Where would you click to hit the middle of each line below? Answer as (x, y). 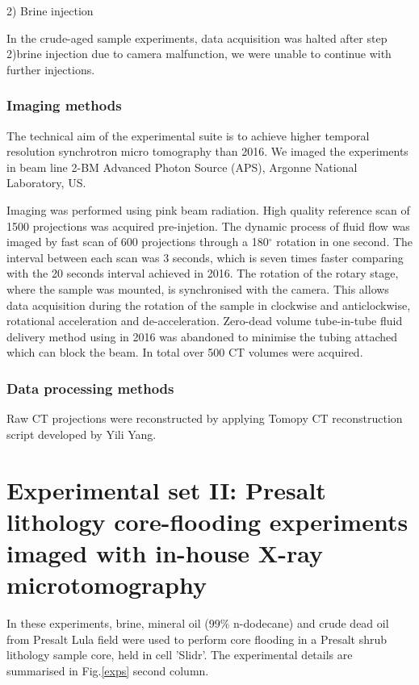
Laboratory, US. (46, 183)
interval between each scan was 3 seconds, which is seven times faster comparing (205, 257)
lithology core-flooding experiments (207, 521)
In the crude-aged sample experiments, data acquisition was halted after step (197, 38)
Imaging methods (64, 105)
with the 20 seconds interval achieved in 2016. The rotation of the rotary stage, (203, 273)
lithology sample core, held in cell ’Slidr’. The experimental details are (180, 655)
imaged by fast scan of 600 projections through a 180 (138, 242)
